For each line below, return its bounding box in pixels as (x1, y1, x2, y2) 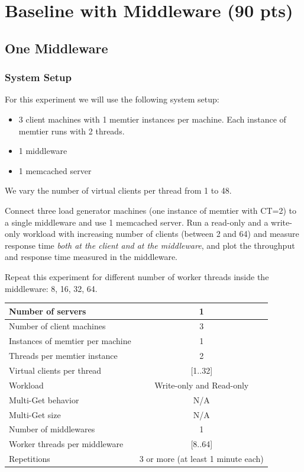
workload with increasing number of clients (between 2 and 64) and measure (22, 227, 299, 240)
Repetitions (9, 452, 50, 465)
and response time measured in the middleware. (5, 251, 177, 263)
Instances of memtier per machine (9, 335, 131, 347)
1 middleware (18, 145, 67, 157)
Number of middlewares (9, 423, 95, 435)
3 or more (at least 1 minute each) (139, 452, 264, 465)
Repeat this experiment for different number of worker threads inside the (5, 270, 269, 282)
